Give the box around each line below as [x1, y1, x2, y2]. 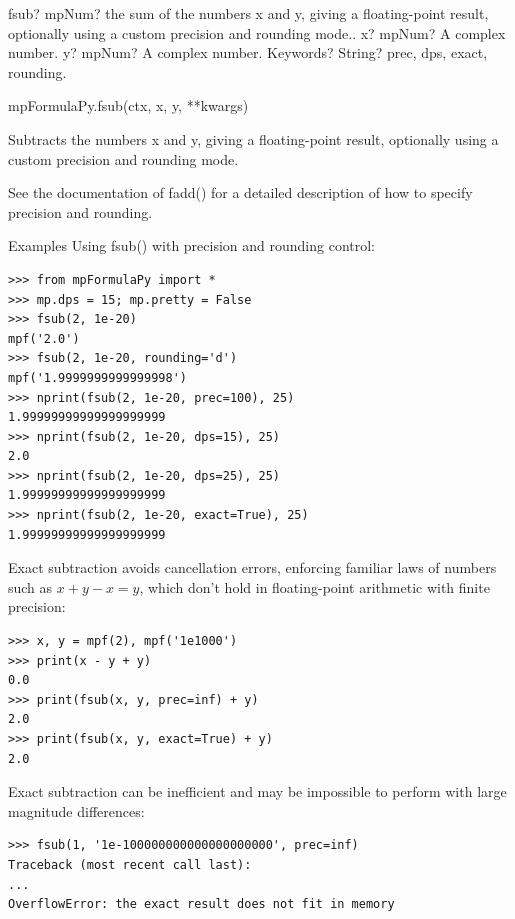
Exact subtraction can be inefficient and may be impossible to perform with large [8, 781, 507, 802]
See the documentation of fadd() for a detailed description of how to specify [8, 182, 473, 203]
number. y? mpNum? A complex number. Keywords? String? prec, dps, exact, [8, 42, 488, 63]
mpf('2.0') [8, 331, 80, 346]
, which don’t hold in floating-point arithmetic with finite [139, 576, 490, 597]
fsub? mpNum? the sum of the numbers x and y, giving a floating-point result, [8, 3, 489, 23]
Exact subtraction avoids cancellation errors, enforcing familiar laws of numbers [8, 557, 497, 578]
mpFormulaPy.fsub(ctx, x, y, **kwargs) [8, 95, 249, 116]
